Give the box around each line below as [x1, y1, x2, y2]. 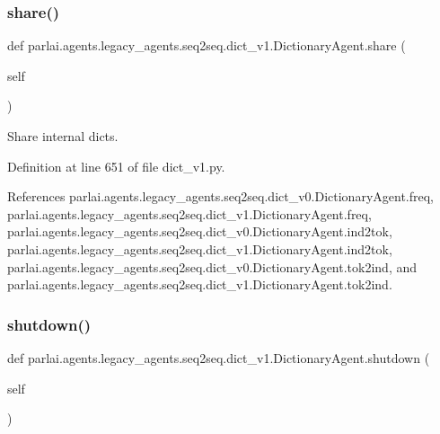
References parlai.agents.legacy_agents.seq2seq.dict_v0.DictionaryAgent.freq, [7, 187, 434, 206]
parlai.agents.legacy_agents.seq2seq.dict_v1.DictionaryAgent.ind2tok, [7, 239, 392, 258]
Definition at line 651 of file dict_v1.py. [7, 156, 225, 175]
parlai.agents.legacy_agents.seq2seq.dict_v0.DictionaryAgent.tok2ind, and [7, 257, 418, 276]
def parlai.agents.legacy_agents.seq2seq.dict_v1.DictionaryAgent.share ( [7, 36, 406, 55]
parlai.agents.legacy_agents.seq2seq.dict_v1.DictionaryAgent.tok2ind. [7, 275, 392, 294]
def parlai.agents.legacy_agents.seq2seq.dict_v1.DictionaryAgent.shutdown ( [7, 348, 430, 367]
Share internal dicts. [7, 127, 119, 145]
